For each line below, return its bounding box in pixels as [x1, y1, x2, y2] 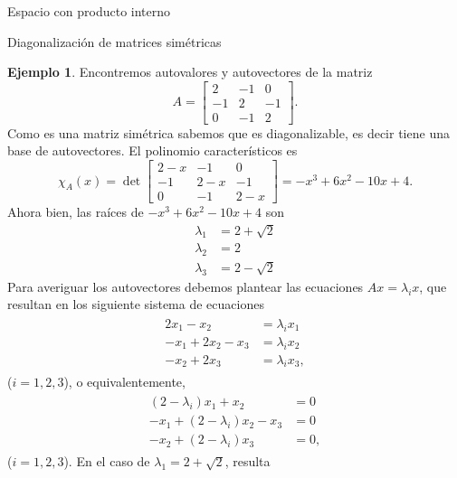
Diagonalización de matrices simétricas [7, 32, 222, 51]
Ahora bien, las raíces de [7, 202, 144, 221]
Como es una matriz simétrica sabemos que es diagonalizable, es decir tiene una [7, 123, 450, 142]
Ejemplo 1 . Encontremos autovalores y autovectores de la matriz [7, 62, 373, 81]
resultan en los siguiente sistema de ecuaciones [7, 295, 264, 314]
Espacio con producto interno [7, 2, 171, 20]
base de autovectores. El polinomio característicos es [7, 141, 298, 160]
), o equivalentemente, [63, 371, 186, 390]
